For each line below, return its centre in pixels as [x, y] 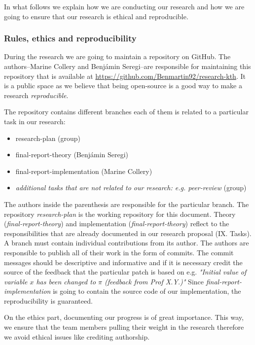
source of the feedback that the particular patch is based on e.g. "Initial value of [125, 272]
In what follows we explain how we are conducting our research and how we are [124, 6]
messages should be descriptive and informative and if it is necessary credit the [123, 262]
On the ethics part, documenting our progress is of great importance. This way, [124, 317]
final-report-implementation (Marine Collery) [84, 171]
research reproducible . [36, 95]
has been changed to [66, 281]
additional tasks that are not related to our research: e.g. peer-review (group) [131, 188]
